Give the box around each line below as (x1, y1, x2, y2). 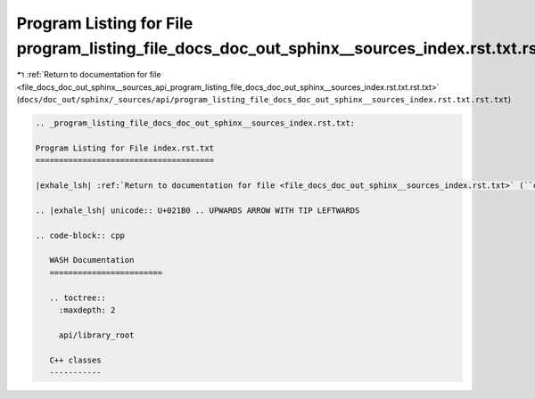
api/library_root (58, 330, 135, 340)
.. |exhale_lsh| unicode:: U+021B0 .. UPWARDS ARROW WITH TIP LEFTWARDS (35, 205, 360, 216)
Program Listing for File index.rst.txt (35, 142, 214, 153)
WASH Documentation (49, 255, 135, 265)
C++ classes (49, 354, 102, 365)
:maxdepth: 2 (58, 305, 116, 315)
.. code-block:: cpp (35, 230, 125, 240)
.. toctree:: (49, 292, 107, 303)
